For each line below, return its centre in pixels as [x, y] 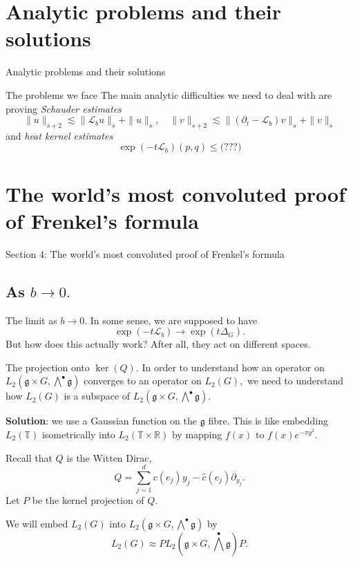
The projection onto [48, 367]
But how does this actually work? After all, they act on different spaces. [158, 344]
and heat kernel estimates [59, 135]
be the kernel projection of [88, 500]
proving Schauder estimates [64, 108]
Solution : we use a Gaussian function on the [102, 421]
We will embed [37, 523]
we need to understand [296, 381]
